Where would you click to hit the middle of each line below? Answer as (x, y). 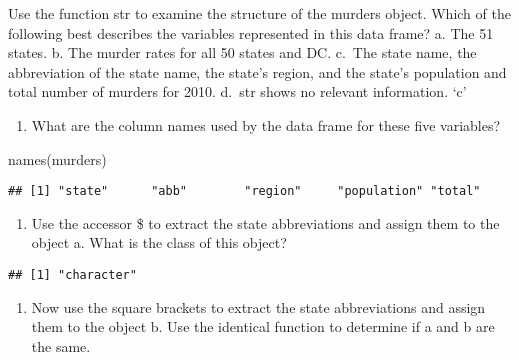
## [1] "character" (72, 275)
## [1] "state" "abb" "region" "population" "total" (244, 191)
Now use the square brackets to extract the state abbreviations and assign (258, 306)
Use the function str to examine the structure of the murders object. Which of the (259, 13)
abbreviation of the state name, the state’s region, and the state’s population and (257, 71)
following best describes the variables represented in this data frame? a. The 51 (251, 32)
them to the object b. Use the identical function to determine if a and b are (263, 326)
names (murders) (57, 158)
